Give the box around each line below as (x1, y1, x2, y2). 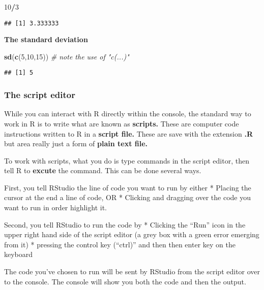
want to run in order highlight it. (4, 202, 107, 213)
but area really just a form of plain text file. (4, 138, 148, 149)
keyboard (4, 249, 33, 260)
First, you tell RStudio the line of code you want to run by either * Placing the (4, 182, 251, 192)
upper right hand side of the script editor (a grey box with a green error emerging (4, 229, 259, 240)
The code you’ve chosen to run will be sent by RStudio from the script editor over (4, 266, 260, 277)
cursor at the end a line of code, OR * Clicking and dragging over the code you (4, 192, 251, 203)
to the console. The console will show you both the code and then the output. (4, 276, 246, 286)
